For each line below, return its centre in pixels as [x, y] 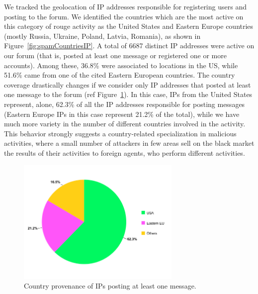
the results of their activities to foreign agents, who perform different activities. [125, 152]
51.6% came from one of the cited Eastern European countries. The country [120, 75]
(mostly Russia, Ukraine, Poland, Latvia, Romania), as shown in [102, 36]
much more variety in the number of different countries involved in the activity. [125, 124]
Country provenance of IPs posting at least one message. [110, 286]
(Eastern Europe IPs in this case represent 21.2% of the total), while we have [122, 114]
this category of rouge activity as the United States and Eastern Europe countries [129, 26]
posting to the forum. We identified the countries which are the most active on [124, 16]
